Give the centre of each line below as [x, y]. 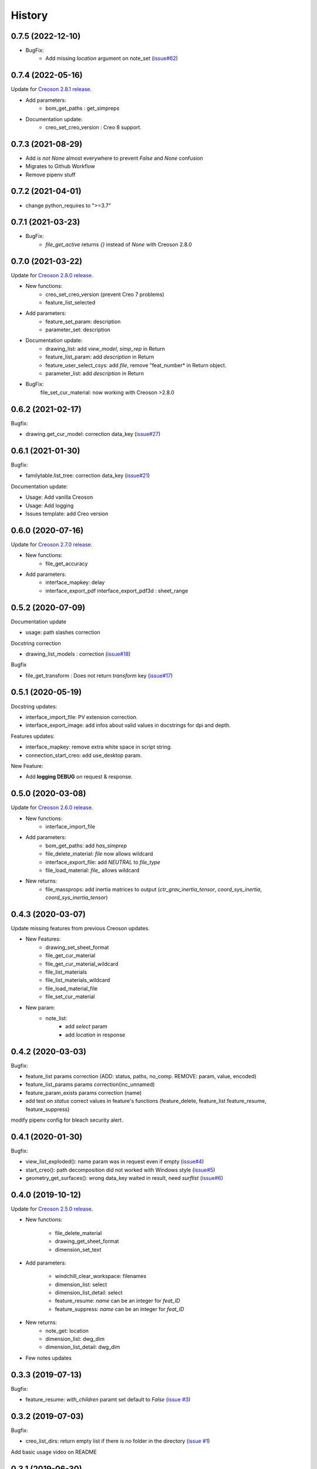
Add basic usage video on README [54, 1452]
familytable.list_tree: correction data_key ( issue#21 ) [88, 475]
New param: [40, 1007]
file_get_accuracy [67, 564]
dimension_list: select [81, 1284]
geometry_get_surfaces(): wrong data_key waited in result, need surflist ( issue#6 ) [124, 1178]
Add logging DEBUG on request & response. [79, 777]
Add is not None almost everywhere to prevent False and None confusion [114, 158]
